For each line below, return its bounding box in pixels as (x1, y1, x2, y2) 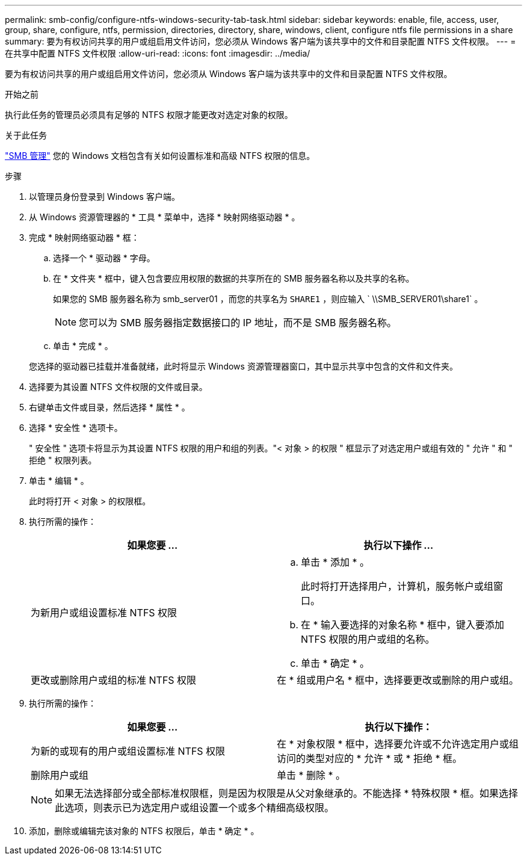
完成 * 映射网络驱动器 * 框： (29, 232, 140, 243)
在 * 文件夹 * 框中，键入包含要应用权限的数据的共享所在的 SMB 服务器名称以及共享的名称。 (53, 273, 415, 283)
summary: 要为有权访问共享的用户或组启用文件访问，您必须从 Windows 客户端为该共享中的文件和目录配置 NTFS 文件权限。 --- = (5, 36, 516, 46)
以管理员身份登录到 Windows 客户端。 (29, 191, 180, 202)
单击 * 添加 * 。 (301, 556, 370, 568)
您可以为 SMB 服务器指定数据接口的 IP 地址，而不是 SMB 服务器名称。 (79, 317, 396, 329)
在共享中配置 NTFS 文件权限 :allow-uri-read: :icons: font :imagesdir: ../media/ (5, 48, 310, 58)
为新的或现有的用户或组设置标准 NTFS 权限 (31, 745, 226, 757)
